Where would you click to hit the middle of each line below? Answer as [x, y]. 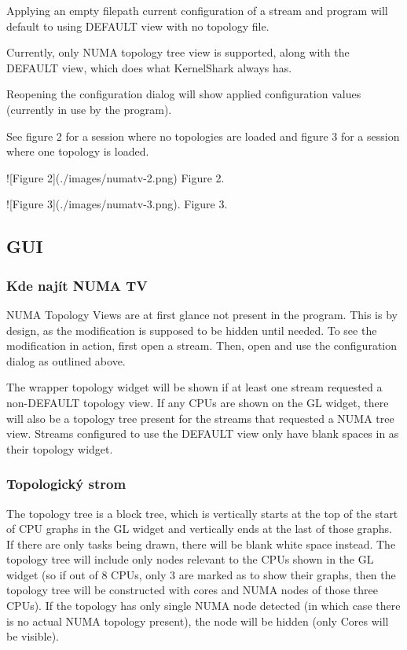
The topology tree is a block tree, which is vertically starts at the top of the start [202, 513]
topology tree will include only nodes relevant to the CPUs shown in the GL [190, 559]
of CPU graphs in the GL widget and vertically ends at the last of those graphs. [199, 529]
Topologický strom [66, 484]
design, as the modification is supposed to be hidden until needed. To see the [192, 330]
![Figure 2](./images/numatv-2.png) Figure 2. [115, 177]
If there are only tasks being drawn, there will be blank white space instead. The [201, 544]
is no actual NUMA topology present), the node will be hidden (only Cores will [198, 621]
